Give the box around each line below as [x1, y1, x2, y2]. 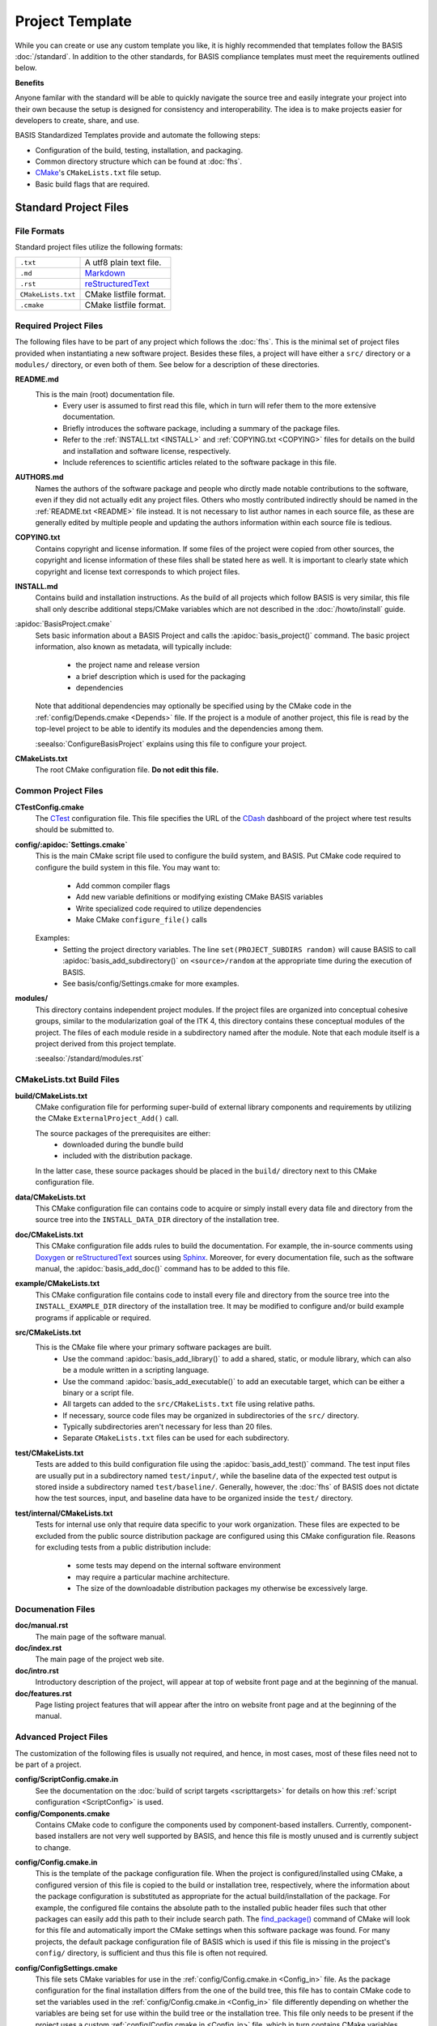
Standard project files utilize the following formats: [15, 242, 184, 251]
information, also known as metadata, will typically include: [35, 641, 232, 652]
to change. [35, 1842, 71, 1852]
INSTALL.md [15, 581, 58, 591]
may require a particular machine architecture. [75, 1572, 231, 1582]
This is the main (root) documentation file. [35, 389, 176, 399]
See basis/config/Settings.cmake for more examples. [62, 979, 240, 989]
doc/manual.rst [15, 1621, 69, 1631]
